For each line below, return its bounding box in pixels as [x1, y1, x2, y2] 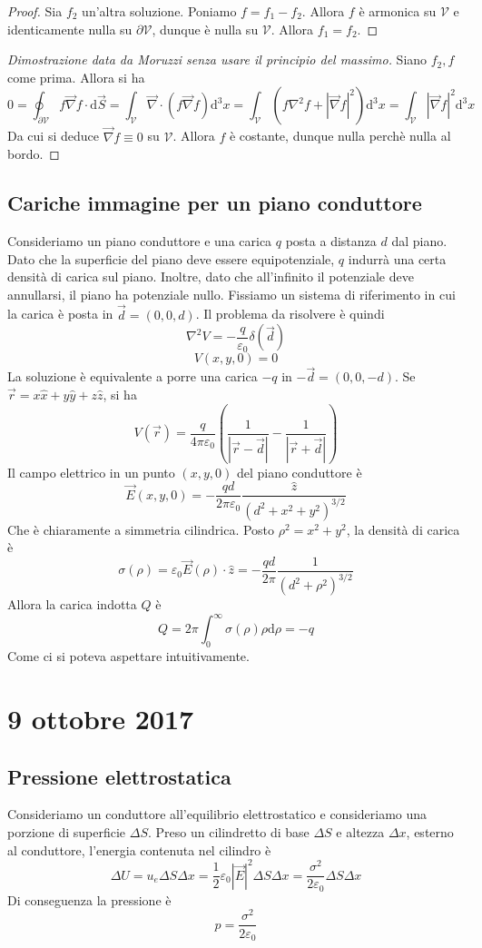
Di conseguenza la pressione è [7, 890, 172, 909]
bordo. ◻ [7, 144, 60, 163]
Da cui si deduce [7, 126, 99, 145]
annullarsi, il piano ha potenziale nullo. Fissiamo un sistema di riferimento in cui [7, 284, 456, 303]
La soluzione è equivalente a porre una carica [7, 367, 258, 386]
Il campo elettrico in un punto [7, 462, 175, 481]
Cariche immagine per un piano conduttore [7, 189, 422, 217]
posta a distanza [285, 231, 377, 250]
